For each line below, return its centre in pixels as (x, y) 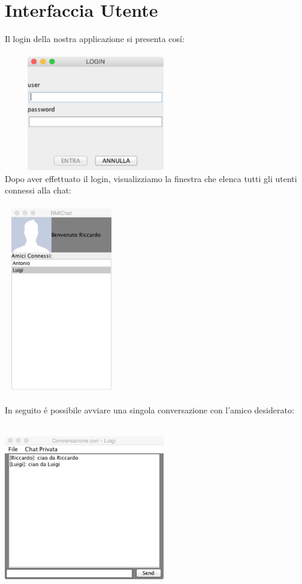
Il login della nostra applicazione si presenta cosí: (95, 39)
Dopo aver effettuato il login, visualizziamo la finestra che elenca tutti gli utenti (151, 178)
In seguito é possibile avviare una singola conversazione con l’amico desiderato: (150, 410)
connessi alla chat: (38, 190)
